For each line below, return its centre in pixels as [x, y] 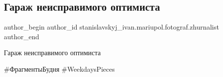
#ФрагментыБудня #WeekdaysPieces [59, 69]
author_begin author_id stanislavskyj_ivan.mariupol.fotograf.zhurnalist [111, 27]
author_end [22, 36]
